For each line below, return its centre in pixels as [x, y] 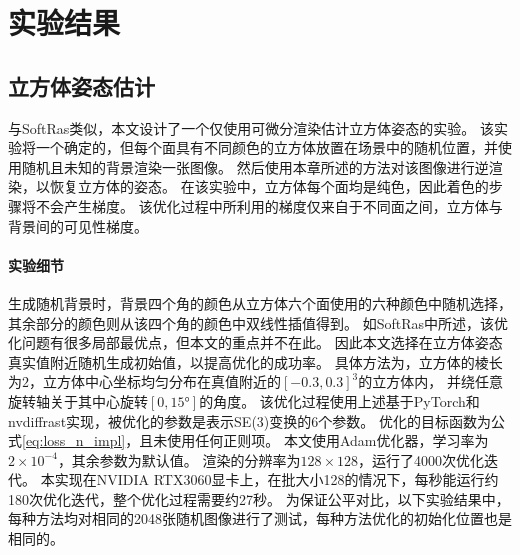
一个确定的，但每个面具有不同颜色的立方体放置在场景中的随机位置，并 [266, 147]
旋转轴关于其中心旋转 [78, 400]
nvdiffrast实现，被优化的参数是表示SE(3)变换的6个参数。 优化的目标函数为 [249, 420]
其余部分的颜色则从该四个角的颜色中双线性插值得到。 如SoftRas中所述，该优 [258, 322]
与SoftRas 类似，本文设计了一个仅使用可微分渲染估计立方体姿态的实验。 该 [251, 127]
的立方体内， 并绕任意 [430, 381]
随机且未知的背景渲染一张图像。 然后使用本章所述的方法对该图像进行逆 [255, 166]
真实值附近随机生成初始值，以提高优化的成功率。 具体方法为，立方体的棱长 [255, 361]
